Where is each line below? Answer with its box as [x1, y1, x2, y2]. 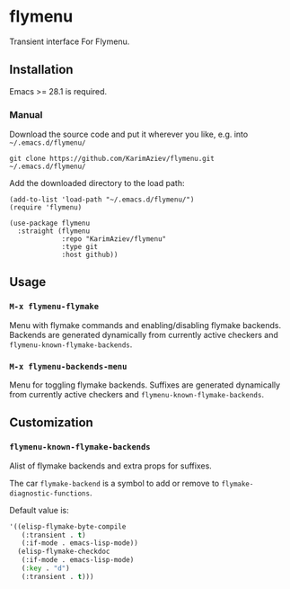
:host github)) [61, 250, 119, 260]
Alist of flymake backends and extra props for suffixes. [9, 460, 213, 471]
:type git [61, 243, 99, 252]
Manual [9, 108, 43, 120]
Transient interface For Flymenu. [9, 36, 130, 47]
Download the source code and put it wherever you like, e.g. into [9, 129, 249, 140]
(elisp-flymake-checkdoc [17, 547, 110, 557]
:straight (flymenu [17, 227, 91, 236]
